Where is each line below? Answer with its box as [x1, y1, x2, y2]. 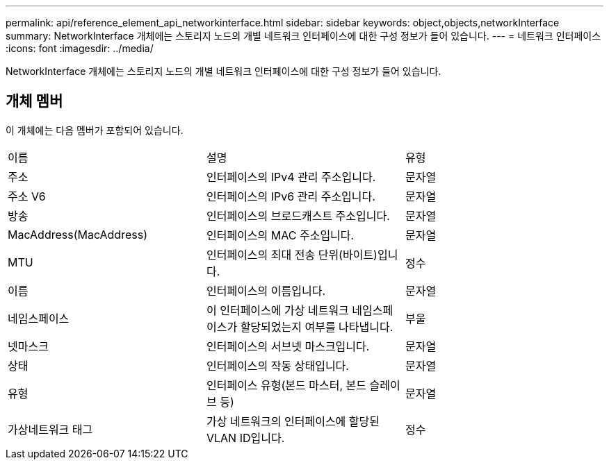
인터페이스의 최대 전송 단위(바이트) [206, 247, 377, 262]
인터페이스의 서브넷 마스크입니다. [206, 339, 370, 353]
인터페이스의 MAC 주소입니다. [206, 228, 355, 242]
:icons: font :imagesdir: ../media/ [6, 42, 154, 54]
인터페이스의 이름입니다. [206, 283, 326, 298]
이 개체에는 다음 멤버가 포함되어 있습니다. [6, 124, 184, 136]
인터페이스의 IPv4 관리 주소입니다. [206, 169, 376, 184]
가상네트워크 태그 [8, 422, 93, 437]
